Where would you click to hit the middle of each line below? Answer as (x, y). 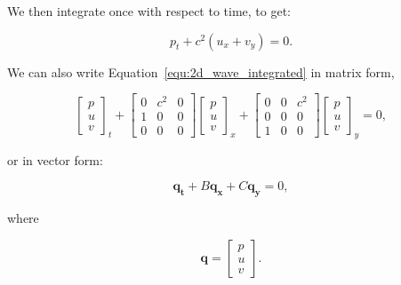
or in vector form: (55, 159)
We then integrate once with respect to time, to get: (149, 11)
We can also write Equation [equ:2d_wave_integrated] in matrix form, (201, 71)
